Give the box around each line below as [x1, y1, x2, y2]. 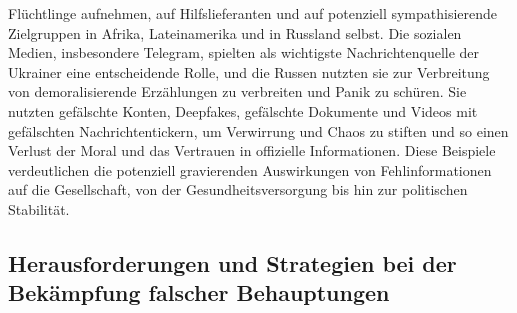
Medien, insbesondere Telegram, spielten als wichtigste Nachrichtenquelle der [8, 42, 480, 63]
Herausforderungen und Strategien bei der [8, 247, 457, 278]
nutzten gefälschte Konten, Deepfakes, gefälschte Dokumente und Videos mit [8, 100, 478, 121]
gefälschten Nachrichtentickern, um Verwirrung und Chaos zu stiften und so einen [8, 120, 509, 141]
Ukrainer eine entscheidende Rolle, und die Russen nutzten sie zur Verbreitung [8, 61, 490, 82]
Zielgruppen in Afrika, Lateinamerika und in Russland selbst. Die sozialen [8, 22, 462, 43]
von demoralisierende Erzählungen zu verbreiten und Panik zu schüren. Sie [8, 81, 467, 102]
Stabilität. [8, 198, 70, 219]
